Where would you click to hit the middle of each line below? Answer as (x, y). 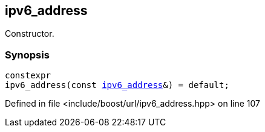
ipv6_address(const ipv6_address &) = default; (117, 85)
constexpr (28, 76)
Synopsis (27, 55)
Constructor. (30, 34)
